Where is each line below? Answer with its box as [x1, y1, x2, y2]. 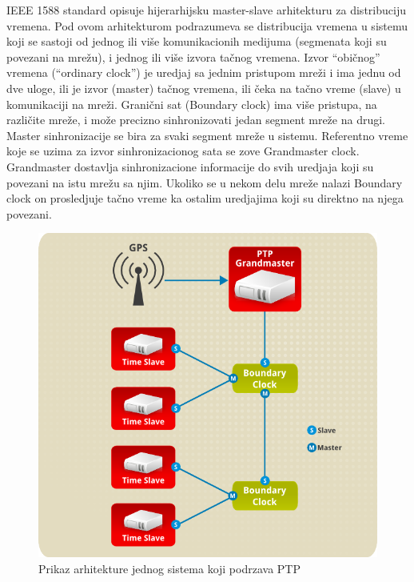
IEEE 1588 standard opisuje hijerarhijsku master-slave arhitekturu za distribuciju [6, 2, 406, 18]
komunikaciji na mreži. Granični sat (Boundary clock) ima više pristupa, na [6, 95, 377, 112]
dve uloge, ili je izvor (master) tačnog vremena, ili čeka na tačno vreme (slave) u [6, 79, 401, 96]
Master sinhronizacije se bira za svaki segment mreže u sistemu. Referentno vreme [6, 126, 408, 143]
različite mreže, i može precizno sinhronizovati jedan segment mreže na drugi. [6, 111, 385, 128]
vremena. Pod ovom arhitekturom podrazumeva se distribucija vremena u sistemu [6, 17, 408, 34]
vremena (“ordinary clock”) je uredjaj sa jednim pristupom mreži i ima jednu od [6, 64, 401, 81]
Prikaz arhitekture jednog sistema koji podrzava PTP [38, 560, 301, 576]
